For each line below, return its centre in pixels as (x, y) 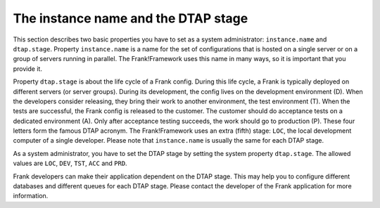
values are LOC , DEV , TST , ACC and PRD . (70, 163)
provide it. (27, 69)
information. (31, 196)
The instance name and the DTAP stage (131, 18)
